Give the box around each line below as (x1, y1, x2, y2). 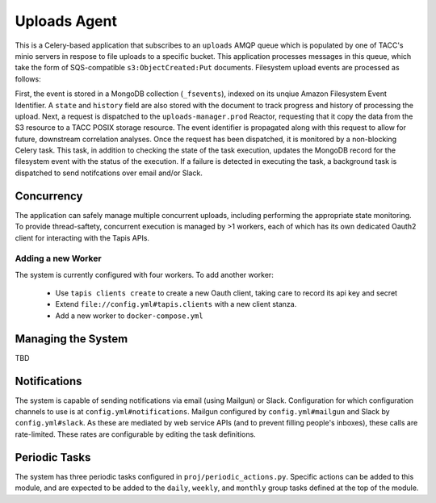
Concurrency (15, 189, 83, 203)
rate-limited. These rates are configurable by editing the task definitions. (15, 429, 256, 439)
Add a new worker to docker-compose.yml (55, 311, 203, 321)
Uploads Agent (15, 12, 117, 30)
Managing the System (15, 332, 128, 346)
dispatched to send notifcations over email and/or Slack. (15, 168, 203, 178)
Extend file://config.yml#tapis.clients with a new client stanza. (55, 300, 297, 309)
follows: (15, 73, 41, 84)
